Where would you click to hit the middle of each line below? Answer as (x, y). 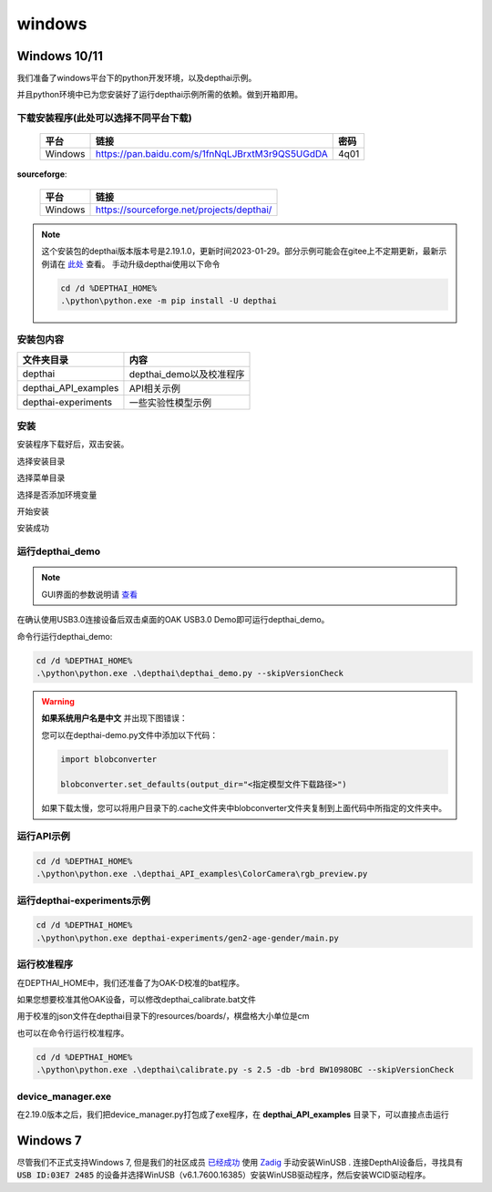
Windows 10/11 (60, 56)
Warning (58, 701)
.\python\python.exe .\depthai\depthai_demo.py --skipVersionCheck (190, 673)
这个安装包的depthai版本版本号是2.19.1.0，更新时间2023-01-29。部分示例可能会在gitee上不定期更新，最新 (240, 252)
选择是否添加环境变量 (57, 494)
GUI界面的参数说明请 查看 (90, 594)
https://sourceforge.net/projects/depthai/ (184, 210)
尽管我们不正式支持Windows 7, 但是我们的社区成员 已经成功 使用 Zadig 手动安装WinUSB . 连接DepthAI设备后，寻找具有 (240, 1162)
